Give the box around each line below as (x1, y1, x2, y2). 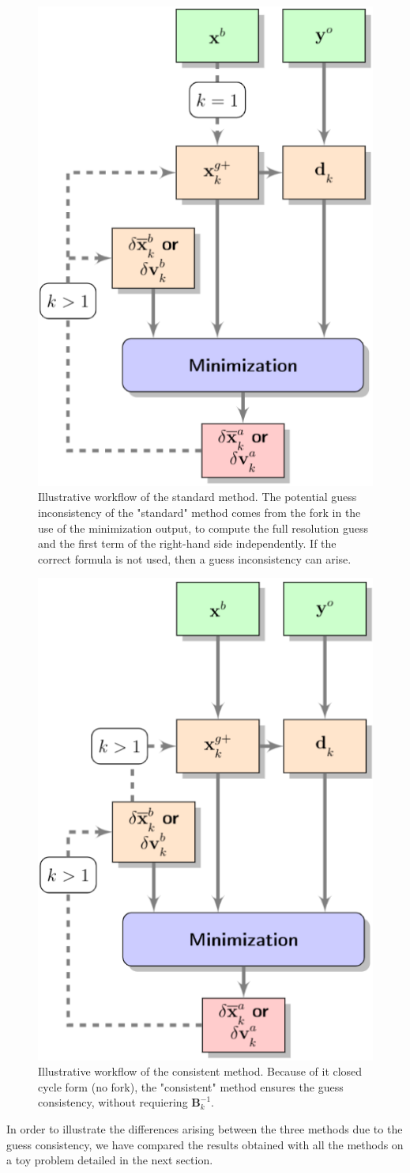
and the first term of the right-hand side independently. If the (38, 535, 337, 552)
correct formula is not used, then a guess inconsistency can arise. (38, 550, 352, 567)
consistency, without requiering (38, 1094, 188, 1110)
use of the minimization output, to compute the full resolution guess (38, 519, 369, 536)
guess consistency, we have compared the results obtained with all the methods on (6, 1136, 404, 1152)
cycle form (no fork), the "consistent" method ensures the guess (38, 1078, 344, 1095)
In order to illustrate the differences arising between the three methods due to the (6, 1121, 403, 1137)
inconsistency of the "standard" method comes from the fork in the (38, 504, 361, 521)
